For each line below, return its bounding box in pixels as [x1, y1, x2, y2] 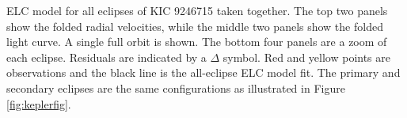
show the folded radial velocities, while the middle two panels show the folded [6, 17, 383, 34]
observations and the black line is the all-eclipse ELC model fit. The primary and [6, 64, 401, 81]
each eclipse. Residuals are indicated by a [6, 48, 207, 65]
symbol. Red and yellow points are [223, 48, 390, 65]
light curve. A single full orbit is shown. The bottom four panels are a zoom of [6, 33, 387, 50]
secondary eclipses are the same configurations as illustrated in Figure [6, 79, 345, 96]
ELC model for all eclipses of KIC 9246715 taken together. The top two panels [6, 2, 388, 18]
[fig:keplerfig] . [6, 95, 71, 112]
